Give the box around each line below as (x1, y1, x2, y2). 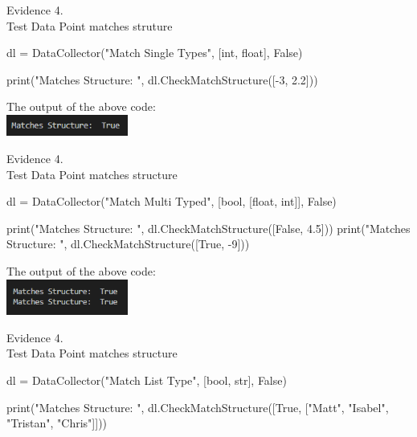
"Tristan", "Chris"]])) (6, 415, 108, 431)
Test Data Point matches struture (6, 17, 173, 34)
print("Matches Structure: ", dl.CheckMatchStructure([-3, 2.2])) (6, 71, 318, 88)
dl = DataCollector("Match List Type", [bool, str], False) (6, 372, 287, 389)
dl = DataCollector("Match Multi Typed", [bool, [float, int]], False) (6, 193, 337, 210)
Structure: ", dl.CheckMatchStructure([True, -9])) (6, 235, 250, 252)
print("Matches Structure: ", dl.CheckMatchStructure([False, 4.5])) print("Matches (6, 219, 411, 236)
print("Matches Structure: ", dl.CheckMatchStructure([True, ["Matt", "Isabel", (6, 398, 389, 415)
